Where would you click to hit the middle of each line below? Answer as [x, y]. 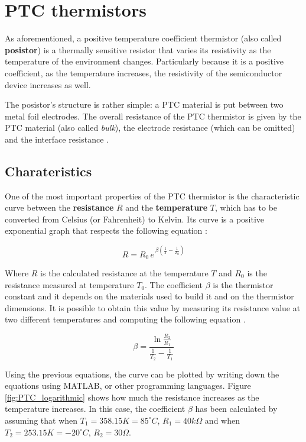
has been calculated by [236, 409]
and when [222, 420]
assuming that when [41, 420]
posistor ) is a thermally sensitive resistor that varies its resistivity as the [138, 49]
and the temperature [167, 207]
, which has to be [246, 207]
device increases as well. [48, 84]
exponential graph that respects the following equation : [106, 230]
